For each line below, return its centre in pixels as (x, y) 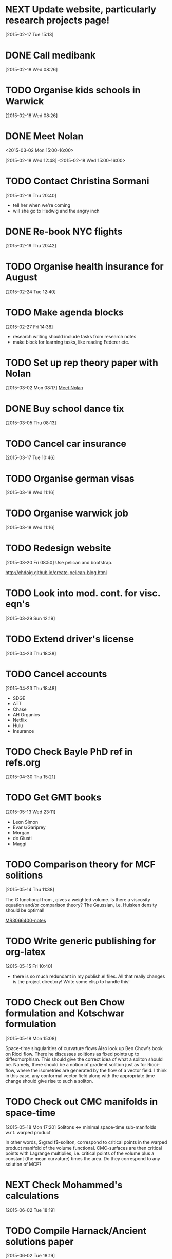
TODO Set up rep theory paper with (82, 363)
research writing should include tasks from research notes (74, 336)
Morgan (21, 832)
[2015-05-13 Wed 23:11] (31, 812)
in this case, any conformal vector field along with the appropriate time (80, 1075)
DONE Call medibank (51, 55)
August (21, 277)
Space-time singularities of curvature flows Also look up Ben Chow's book (84, 1048)
